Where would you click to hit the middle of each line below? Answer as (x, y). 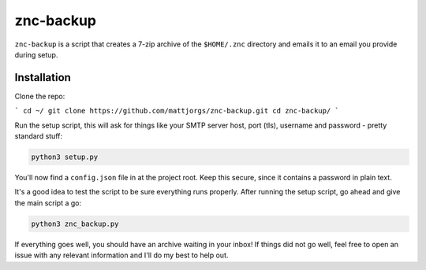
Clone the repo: (40, 96)
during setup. (36, 54)
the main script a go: (48, 203)
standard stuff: (39, 136)
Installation (43, 78)
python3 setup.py (65, 157)
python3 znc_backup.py (75, 224)
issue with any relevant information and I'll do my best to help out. (121, 255)
